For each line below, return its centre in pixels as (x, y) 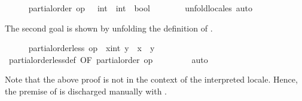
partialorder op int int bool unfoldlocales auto (141, 8)
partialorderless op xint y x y (91, 48)
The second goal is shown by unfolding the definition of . (109, 28)
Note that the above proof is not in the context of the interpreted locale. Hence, (151, 79)
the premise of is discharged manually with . (86, 91)
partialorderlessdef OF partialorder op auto (108, 59)
